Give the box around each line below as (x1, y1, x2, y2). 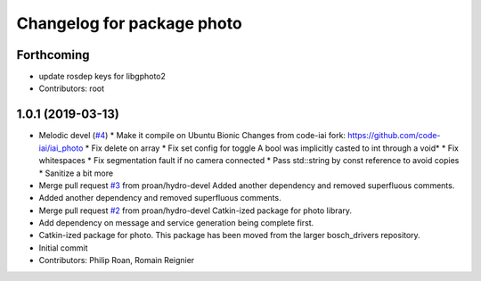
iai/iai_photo (38, 143, 84, 153)
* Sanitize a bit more (38, 168, 114, 178)
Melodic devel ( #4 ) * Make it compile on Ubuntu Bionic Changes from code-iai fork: (38, 130, 346, 141)
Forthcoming (16, 47, 90, 62)
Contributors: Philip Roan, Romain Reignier (38, 255, 195, 266)
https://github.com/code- (347, 130, 441, 141)
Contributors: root (38, 83, 104, 94)
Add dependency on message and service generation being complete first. (38, 218, 314, 228)
